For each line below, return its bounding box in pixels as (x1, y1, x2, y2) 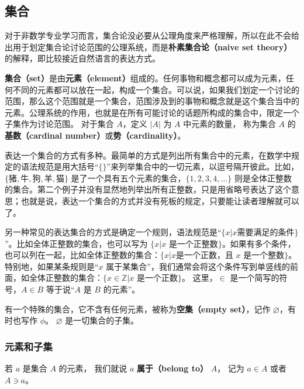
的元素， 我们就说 (58, 362, 127, 374)
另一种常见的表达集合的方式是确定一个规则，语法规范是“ (5, 226, 222, 238)
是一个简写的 (230, 271, 279, 284)
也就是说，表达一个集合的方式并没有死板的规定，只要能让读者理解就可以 (20, 194, 299, 206)
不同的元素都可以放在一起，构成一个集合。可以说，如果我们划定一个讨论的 (12, 83, 299, 95)
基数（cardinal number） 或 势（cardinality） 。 (5, 129, 186, 141)
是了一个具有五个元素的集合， (71, 171, 186, 184)
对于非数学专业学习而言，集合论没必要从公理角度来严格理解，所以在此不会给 (5, 29, 299, 42)
